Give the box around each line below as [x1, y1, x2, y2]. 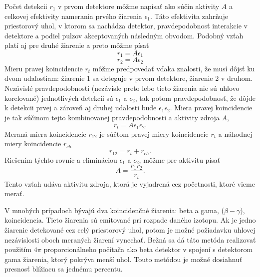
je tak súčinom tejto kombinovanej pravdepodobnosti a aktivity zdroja [4, 112, 220, 122]
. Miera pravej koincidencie [170, 102, 253, 113]
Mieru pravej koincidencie [4, 63, 83, 73]
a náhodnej [218, 128, 253, 139]
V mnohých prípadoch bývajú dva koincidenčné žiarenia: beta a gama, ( [4, 205, 224, 215]
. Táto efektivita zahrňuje [150, 10, 228, 21]
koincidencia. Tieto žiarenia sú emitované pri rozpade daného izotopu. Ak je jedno [4, 215, 256, 225]
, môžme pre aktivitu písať [139, 154, 221, 165]
